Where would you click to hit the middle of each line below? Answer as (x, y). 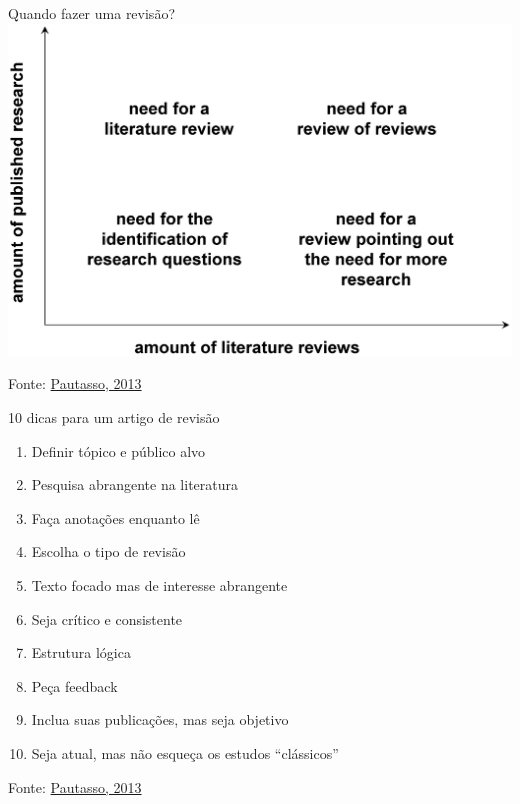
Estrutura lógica (81, 652)
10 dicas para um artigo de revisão (114, 417)
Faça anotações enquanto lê (115, 517)
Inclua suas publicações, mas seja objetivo (160, 719)
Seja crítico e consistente (107, 618)
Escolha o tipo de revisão (108, 551)
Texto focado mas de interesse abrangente (159, 584)
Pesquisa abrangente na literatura (135, 484)
